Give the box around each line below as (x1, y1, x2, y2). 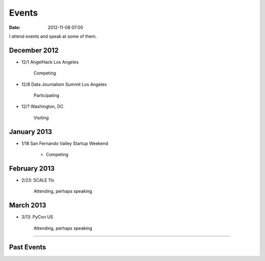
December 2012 (9, 46, 59, 54)
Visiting (33, 115, 49, 120)
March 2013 (9, 201, 47, 210)
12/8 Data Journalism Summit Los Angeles (21, 81, 107, 87)
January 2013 (9, 127, 53, 136)
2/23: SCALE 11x (21, 177, 54, 183)
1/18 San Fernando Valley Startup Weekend (21, 140, 108, 146)
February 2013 (9, 164, 55, 172)
